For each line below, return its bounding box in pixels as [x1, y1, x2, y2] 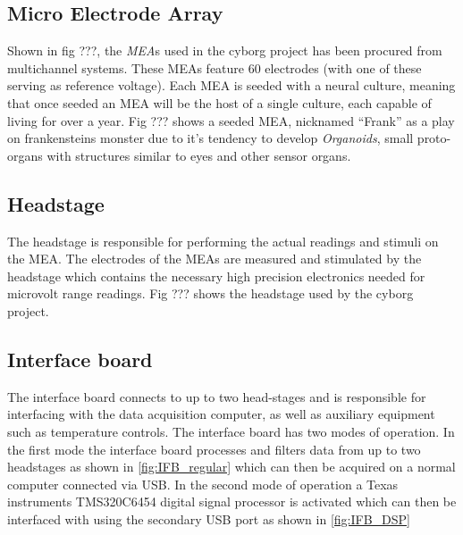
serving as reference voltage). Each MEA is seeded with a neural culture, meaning [7, 76, 456, 95]
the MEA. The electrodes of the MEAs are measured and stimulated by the [7, 249, 422, 268]
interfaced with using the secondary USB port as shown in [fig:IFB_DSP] [7, 509, 410, 528]
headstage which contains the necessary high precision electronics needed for [7, 266, 425, 285]
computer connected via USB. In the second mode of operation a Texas [7, 474, 399, 493]
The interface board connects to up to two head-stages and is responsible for [7, 387, 426, 405]
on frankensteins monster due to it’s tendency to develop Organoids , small [7, 129, 414, 147]
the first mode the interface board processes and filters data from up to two [7, 439, 421, 458]
